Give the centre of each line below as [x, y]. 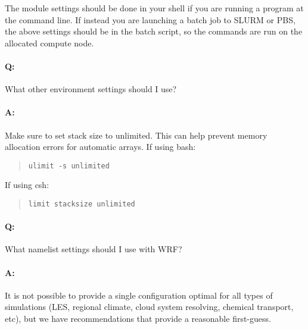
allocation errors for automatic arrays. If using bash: [100, 147]
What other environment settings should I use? [91, 89]
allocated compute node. [49, 43]
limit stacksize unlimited [82, 204]
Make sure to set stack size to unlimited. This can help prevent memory [136, 135]
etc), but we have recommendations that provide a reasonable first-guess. [138, 319]
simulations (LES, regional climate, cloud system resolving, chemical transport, [149, 307]
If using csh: [27, 185]
